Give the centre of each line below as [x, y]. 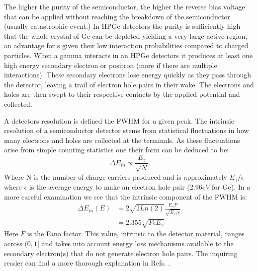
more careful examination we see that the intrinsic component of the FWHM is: [126, 196]
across [13, 243]
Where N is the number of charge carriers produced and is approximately [116, 176]
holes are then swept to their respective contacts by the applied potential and [122, 94]
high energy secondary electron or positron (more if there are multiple [111, 65]
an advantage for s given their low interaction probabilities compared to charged [126, 45]
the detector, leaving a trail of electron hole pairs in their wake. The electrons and [129, 84]
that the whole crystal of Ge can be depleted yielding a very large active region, [126, 35]
